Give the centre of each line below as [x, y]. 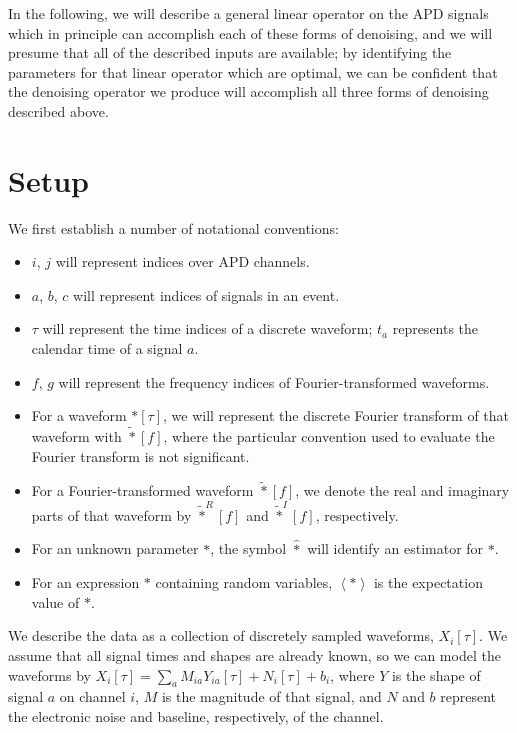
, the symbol [248, 548]
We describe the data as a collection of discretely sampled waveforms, [221, 635]
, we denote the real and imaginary [402, 490]
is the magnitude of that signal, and [271, 696]
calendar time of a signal [107, 348]
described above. [58, 110]
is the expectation [428, 582]
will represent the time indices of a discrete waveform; [207, 328]
